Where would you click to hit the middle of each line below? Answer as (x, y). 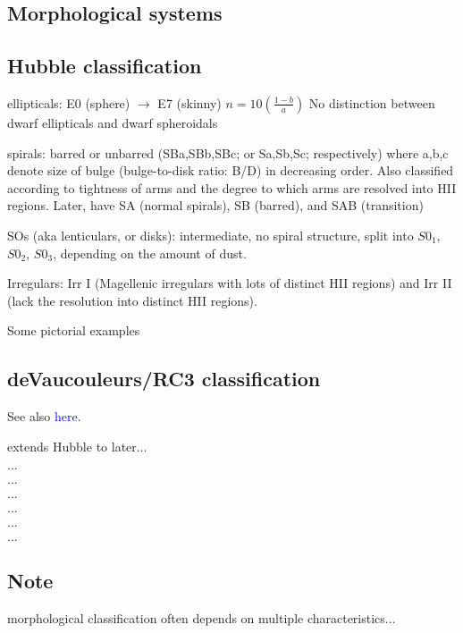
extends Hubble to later (72, 446)
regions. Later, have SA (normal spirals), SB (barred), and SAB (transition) (215, 205)
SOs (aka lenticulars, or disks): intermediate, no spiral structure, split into (210, 235)
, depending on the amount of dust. (150, 253)
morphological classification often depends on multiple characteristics (196, 617)
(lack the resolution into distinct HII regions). (132, 300)
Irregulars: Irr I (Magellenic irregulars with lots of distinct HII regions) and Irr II (230, 283)
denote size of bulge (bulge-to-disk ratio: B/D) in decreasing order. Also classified (231, 170)
